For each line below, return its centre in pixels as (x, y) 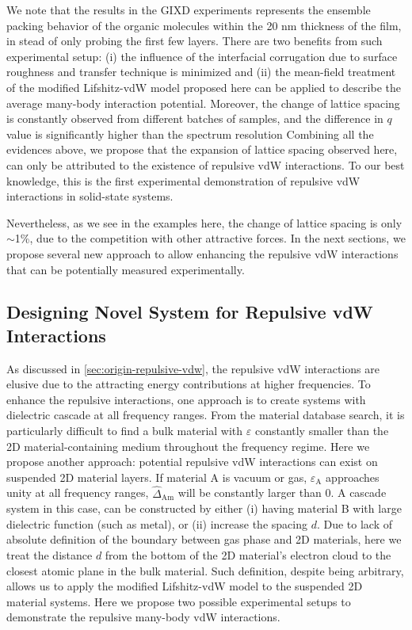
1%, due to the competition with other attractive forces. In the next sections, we (210, 238)
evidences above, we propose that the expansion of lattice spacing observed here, (202, 149)
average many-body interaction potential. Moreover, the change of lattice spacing (203, 103)
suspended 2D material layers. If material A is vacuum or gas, (157, 477)
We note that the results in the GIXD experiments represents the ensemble (189, 10)
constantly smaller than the (322, 431)
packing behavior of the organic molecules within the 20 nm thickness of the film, (204, 25)
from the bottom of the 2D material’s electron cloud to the (248, 555)
